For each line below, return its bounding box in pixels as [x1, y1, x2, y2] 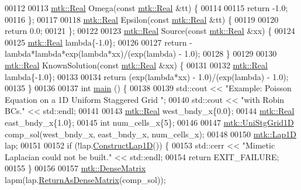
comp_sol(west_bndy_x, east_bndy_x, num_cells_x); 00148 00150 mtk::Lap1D [5, 127, 296, 140]
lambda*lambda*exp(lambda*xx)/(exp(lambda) [5, 47, 177, 60]
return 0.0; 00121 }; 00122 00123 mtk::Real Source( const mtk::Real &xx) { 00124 [5, 25, 295, 37]
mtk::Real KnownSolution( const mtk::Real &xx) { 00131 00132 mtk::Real [5, 58, 268, 71]
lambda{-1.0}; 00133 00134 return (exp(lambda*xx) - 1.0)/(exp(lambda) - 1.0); [5, 70, 289, 82]
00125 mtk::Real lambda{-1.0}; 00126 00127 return [5, 36, 187, 48]
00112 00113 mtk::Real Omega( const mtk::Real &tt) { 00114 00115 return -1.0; [5, 2, 288, 13]
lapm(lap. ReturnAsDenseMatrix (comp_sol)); [5, 173, 166, 185]
